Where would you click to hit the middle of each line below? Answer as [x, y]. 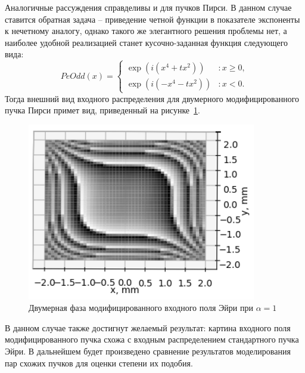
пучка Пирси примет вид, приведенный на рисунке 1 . [102, 110]
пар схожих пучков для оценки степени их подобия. [99, 363]
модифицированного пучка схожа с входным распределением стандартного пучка [152, 339]
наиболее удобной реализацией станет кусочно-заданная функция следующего [147, 42]
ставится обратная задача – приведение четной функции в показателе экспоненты [152, 19]
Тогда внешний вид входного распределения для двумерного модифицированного [152, 98]
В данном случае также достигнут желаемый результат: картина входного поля [148, 327]
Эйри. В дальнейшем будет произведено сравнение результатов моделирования [148, 351]
